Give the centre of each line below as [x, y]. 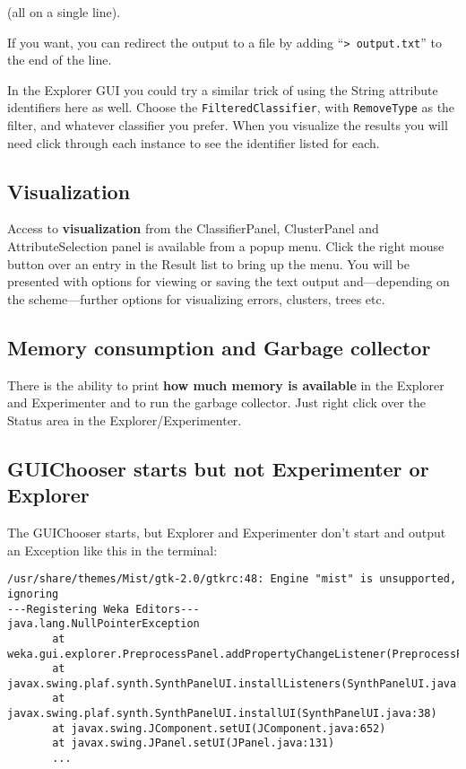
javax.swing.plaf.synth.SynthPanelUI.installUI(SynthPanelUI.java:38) [222, 714]
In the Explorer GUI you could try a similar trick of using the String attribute [223, 89]
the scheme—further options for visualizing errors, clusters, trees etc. [196, 298]
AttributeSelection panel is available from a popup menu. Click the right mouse [226, 246]
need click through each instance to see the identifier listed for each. [194, 142]
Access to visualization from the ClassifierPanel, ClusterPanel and [193, 228]
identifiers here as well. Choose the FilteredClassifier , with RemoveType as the [231, 107]
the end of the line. [60, 60]
